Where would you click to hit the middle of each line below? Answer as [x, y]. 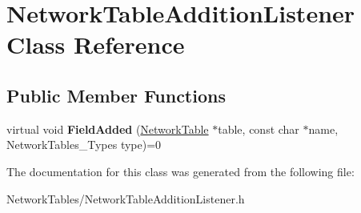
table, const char [259, 129]
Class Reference [96, 44]
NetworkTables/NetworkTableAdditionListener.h [126, 198]
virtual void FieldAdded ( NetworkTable [108, 129]
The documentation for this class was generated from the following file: [180, 171]
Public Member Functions [116, 95]
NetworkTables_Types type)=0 [84, 145]
